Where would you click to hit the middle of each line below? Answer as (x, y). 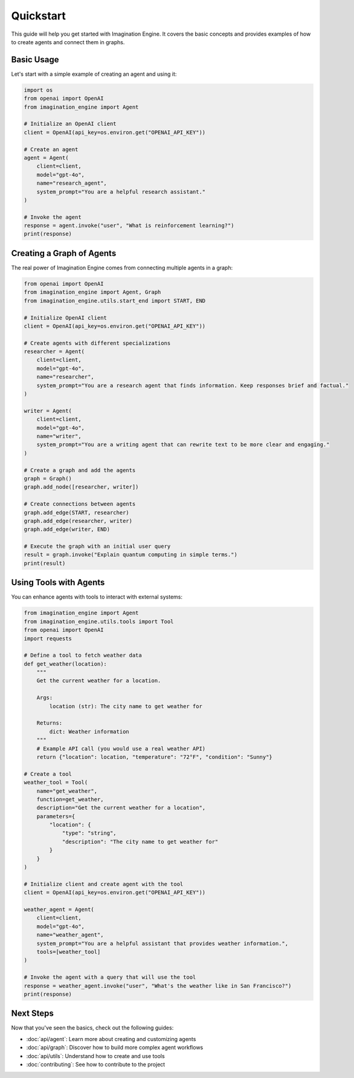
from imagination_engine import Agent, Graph (92, 292)
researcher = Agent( (54, 352)
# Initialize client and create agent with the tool (104, 884)
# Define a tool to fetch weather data (83, 656)
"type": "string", (89, 833)
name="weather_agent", (70, 935)
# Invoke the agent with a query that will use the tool (110, 977)
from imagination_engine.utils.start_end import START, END (115, 301)
